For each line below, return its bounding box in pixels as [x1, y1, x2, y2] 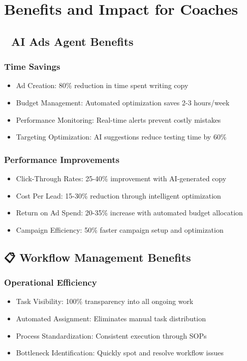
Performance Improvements [4, 153, 120, 165]
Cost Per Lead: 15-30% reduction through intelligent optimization [16, 190, 221, 201]
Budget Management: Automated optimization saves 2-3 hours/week [16, 97, 230, 107]
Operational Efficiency [4, 276, 97, 289]
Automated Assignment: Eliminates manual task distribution [16, 313, 206, 323]
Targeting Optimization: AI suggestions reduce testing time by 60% [16, 131, 227, 142]
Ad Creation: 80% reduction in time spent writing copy [16, 80, 189, 91]
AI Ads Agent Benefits [11, 33, 134, 49]
